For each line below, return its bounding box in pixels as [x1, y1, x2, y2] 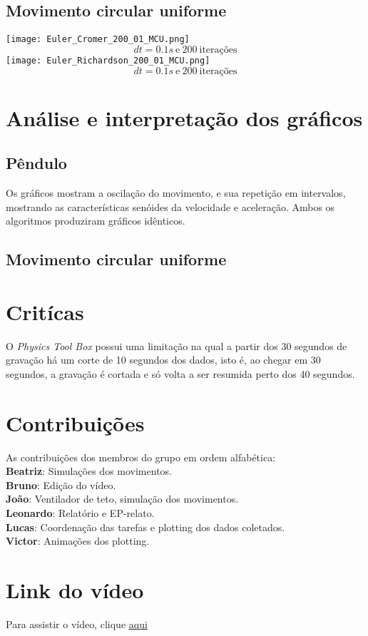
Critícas [6, 297, 84, 326]
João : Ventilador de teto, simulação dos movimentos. [6, 491, 239, 506]
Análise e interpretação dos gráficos [6, 103, 363, 132]
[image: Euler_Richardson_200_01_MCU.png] [6, 55, 210, 66]
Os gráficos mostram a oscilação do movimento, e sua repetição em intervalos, [6, 185, 346, 200]
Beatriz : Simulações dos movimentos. [6, 463, 172, 478]
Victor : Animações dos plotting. [6, 533, 150, 548]
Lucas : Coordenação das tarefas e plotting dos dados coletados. [6, 519, 285, 534]
